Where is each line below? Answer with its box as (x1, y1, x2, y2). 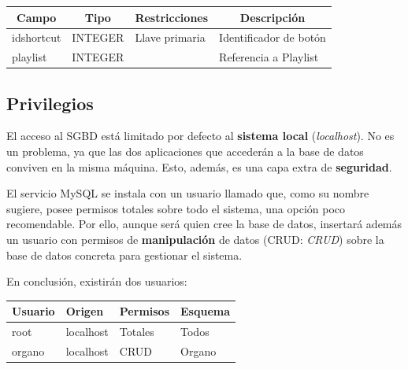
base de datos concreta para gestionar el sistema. (6, 246, 243, 263)
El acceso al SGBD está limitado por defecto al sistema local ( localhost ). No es (6, 127, 395, 144)
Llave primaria (135, 29, 206, 46)
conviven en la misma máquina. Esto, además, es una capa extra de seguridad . (6, 158, 392, 175)
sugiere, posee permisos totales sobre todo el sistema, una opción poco (6, 200, 346, 216)
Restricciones (135, 9, 209, 25)
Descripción (239, 9, 306, 25)
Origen (65, 303, 104, 319)
